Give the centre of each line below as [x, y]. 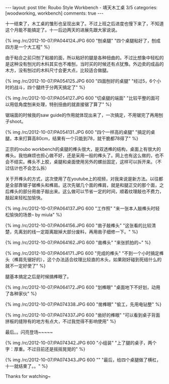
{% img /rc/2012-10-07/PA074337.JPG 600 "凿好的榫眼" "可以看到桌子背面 [83, 315]
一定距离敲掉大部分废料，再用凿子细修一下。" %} [87, 232]
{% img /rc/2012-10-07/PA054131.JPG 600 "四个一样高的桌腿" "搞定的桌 [80, 132]
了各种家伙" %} [21, 293]
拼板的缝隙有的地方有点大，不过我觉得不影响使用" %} [61, 321]
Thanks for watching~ [28, 376]
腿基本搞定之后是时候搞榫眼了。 [38, 277]
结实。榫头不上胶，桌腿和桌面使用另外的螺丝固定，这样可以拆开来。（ [86, 162]
